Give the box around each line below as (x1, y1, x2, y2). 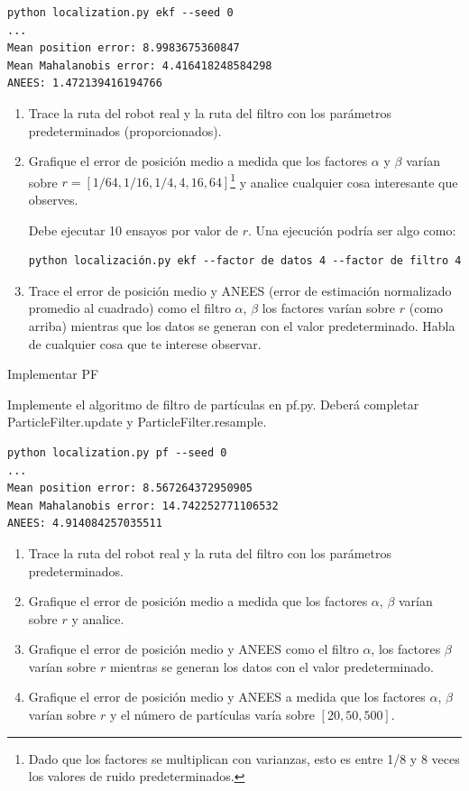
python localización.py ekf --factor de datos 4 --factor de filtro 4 (28, 254, 462, 268)
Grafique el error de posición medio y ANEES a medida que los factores (28, 687, 426, 706)
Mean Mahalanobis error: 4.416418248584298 (7, 59, 272, 72)
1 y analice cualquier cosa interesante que (230, 170, 458, 191)
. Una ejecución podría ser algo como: (248, 220, 456, 239)
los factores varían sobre (262, 299, 396, 317)
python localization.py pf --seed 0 (7, 446, 227, 459)
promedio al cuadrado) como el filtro (28, 299, 231, 317)
